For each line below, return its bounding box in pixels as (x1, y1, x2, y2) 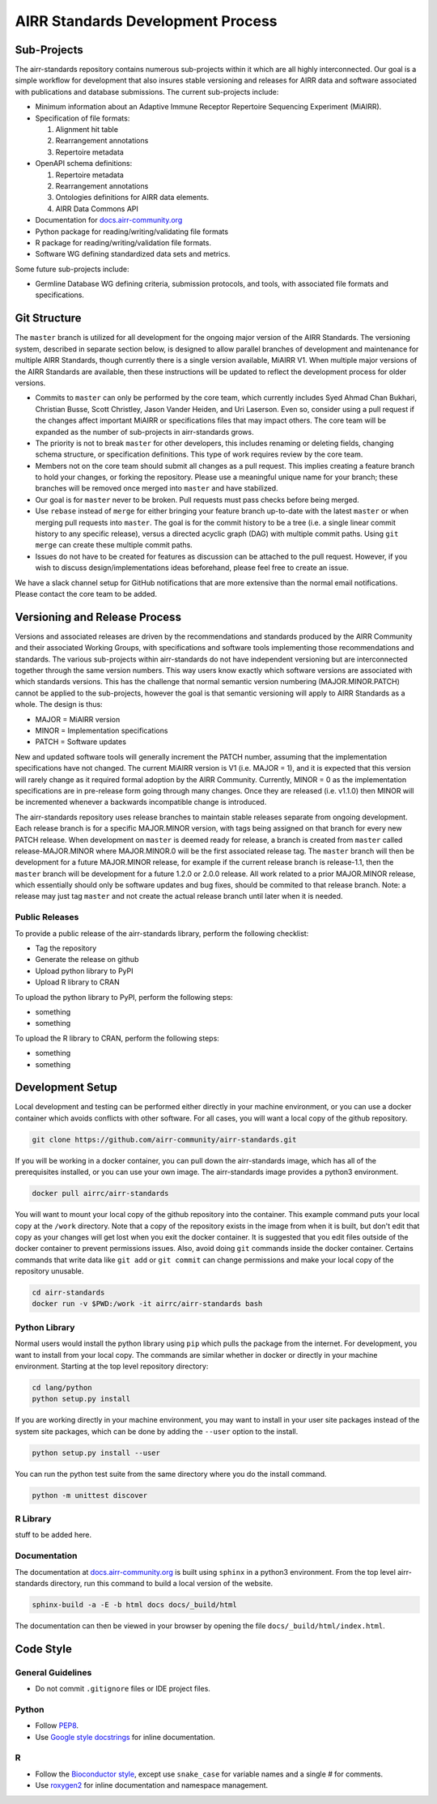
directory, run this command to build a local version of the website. (49, 1578, 274, 1588)
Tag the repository (35, 943, 97, 953)
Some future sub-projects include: (15, 264, 129, 274)
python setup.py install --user (32, 1448, 161, 1457)
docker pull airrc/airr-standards (32, 1189, 169, 1198)
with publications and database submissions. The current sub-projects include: (15, 87, 279, 96)
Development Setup (15, 1081, 117, 1095)
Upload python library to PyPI (35, 966, 134, 976)
